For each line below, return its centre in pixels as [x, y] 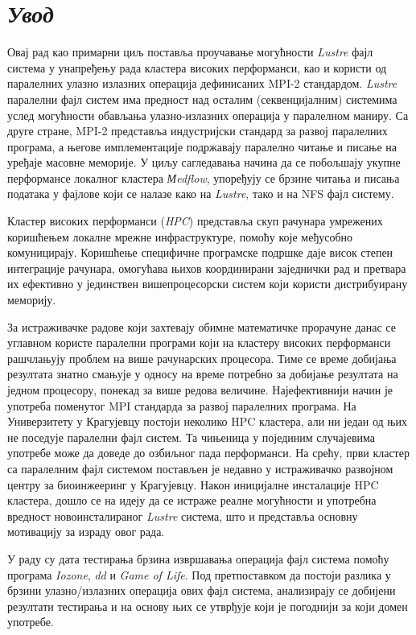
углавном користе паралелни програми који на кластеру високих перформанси [199, 342]
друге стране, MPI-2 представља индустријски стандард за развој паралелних [198, 131]
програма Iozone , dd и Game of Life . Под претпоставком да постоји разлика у [199, 574]
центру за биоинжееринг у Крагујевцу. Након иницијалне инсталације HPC [193, 484]
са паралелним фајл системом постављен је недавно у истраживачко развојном [200, 468]
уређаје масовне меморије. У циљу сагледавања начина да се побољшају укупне [204, 162]
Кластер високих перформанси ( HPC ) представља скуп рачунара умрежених [195, 221]
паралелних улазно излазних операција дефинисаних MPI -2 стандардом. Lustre [202, 83]
